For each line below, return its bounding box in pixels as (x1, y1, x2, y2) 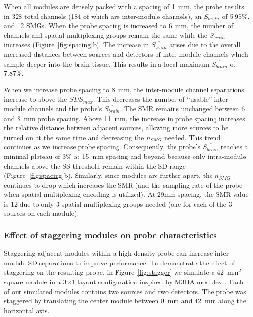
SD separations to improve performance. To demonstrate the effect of (28, 257, 235, 267)
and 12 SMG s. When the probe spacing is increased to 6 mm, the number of (4, 20, 233, 31)
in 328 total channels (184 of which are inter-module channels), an (4, 11, 202, 21)
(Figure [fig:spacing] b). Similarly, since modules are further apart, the (4, 170, 213, 180)
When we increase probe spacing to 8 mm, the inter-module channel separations (4, 84, 244, 94)
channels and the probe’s (28, 103, 102, 113)
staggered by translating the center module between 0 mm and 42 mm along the (4, 296, 246, 306)
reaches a (220, 141, 248, 152)
